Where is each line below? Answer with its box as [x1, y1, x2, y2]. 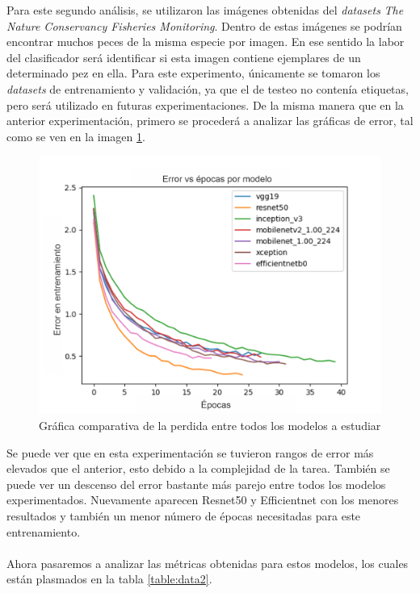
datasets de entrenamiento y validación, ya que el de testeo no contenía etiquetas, [6, 80, 409, 97]
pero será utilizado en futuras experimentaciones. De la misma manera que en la [6, 96, 404, 113]
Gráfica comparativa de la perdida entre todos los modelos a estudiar [39, 417, 381, 433]
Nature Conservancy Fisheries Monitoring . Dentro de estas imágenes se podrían [6, 17, 402, 34]
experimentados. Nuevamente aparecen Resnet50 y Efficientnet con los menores [6, 491, 399, 508]
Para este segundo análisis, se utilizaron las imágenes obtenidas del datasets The [6, 2, 404, 18]
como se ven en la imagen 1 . [6, 127, 145, 144]
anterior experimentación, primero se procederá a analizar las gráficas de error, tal [6, 112, 414, 129]
